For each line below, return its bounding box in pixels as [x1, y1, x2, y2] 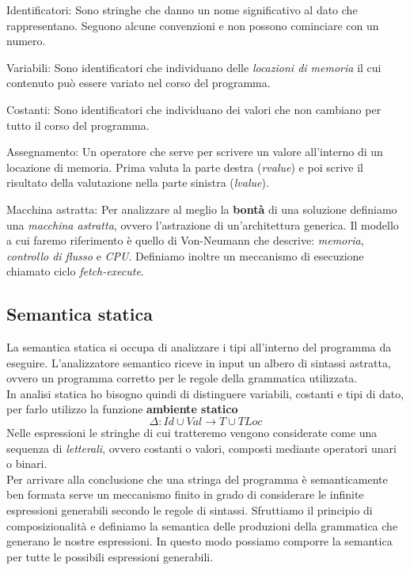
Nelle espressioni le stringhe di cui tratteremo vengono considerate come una [6, 424, 378, 441]
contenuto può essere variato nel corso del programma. [6, 74, 271, 91]
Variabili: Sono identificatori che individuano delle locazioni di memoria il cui [6, 59, 382, 75]
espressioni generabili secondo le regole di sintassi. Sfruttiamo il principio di [6, 502, 373, 519]
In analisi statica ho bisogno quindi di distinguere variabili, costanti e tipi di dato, [6, 385, 404, 401]
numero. [6, 32, 46, 49]
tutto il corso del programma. [6, 116, 150, 133]
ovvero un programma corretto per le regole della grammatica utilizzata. [6, 370, 358, 386]
